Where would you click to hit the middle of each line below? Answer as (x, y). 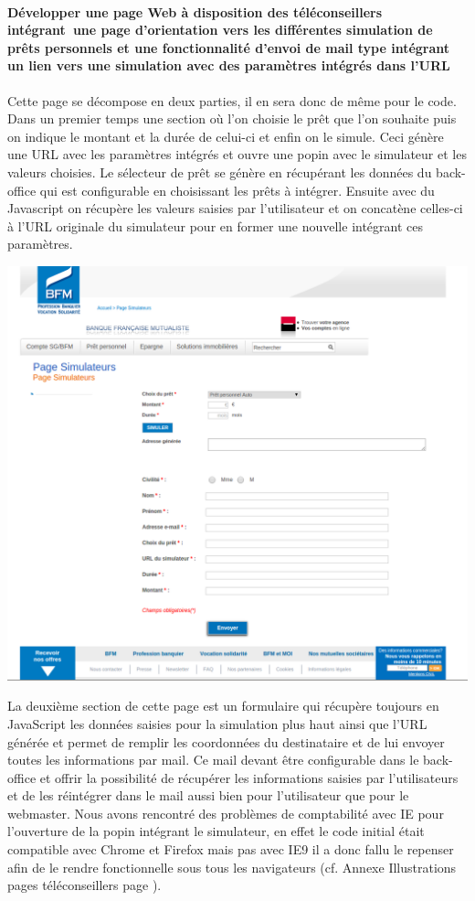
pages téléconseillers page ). (84, 885)
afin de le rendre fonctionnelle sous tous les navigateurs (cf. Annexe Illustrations (232, 867)
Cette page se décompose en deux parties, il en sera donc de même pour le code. (232, 100)
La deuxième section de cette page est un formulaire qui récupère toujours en (223, 706)
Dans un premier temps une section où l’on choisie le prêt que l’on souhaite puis (232, 118)
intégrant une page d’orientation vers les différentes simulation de (220, 30)
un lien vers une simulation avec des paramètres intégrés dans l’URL (229, 65)
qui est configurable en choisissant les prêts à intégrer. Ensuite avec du (237, 190)
